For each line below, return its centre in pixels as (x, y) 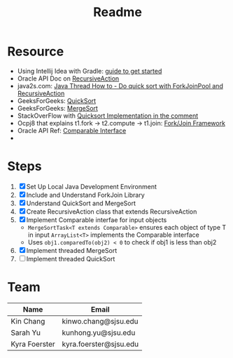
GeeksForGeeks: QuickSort (57, 101)
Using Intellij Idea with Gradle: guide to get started (90, 71)
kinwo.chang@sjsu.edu (100, 321)
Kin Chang (28, 321)
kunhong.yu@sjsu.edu (99, 332)
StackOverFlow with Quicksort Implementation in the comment (108, 116)
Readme (118, 12)
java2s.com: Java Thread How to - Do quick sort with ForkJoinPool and (120, 85)
